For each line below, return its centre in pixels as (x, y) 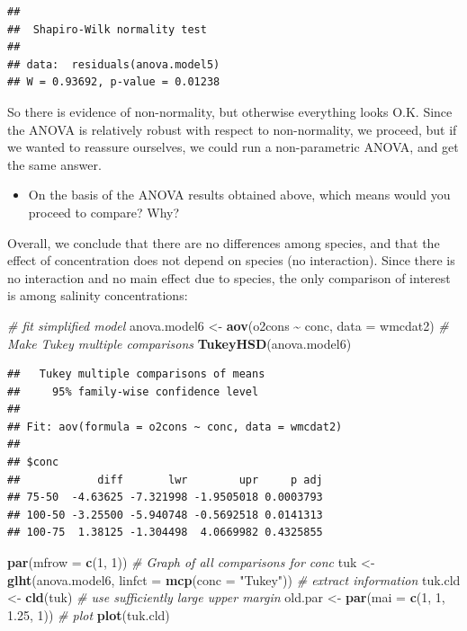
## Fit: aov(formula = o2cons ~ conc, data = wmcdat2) (175, 427)
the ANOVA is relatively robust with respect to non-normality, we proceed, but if (232, 129)
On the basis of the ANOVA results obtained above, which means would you (239, 195)
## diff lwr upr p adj (165, 480)
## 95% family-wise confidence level (133, 391)
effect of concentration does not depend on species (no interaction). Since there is (231, 260)
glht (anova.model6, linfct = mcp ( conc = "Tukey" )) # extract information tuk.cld (234, 579)
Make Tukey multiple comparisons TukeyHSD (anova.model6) (180, 343)
